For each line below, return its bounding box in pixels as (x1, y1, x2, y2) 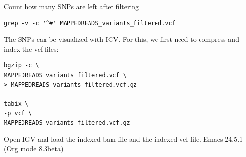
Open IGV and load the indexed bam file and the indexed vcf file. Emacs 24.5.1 (4, 134, 243, 144)
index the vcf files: (4, 43, 59, 54)
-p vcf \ (4, 110, 32, 117)
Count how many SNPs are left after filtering (4, 1, 139, 11)
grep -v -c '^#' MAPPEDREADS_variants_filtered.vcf (4, 20, 176, 27)
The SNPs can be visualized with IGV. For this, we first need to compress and (4, 34, 239, 44)
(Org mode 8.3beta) (4, 143, 64, 154)
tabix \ (4, 100, 29, 107)
